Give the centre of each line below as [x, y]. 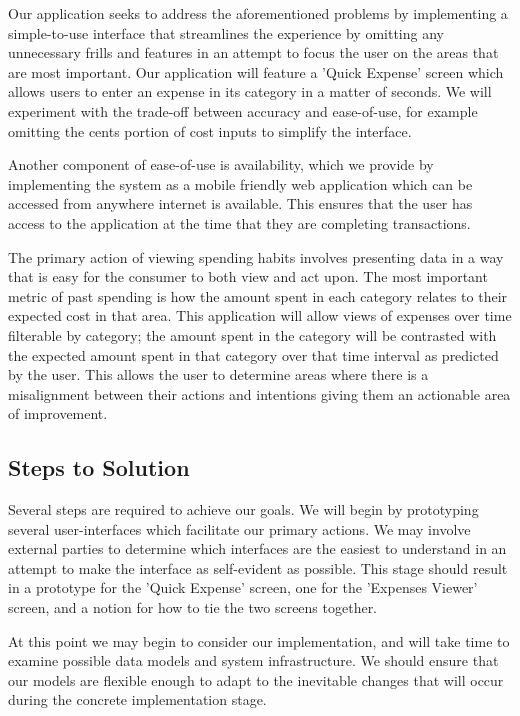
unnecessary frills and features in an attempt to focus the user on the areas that [253, 52]
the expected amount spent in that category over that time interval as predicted [253, 354]
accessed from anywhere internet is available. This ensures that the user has [240, 203]
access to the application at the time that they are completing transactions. [239, 222]
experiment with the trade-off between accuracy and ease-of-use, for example [243, 110]
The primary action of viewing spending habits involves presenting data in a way [256, 256]
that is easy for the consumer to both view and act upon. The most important [248, 276]
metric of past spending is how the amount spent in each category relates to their [258, 295]
